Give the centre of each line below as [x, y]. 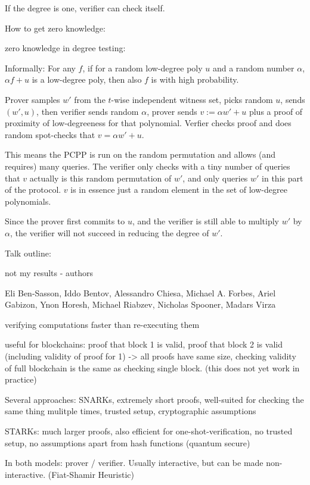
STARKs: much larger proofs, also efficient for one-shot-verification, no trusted [149, 431]
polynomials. [28, 201]
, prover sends [172, 111]
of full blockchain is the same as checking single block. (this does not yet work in [152, 367]
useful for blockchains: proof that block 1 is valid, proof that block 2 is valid [144, 344]
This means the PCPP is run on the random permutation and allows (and [140, 154]
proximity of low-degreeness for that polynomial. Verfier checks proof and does [148, 123]
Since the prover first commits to [65, 221]
